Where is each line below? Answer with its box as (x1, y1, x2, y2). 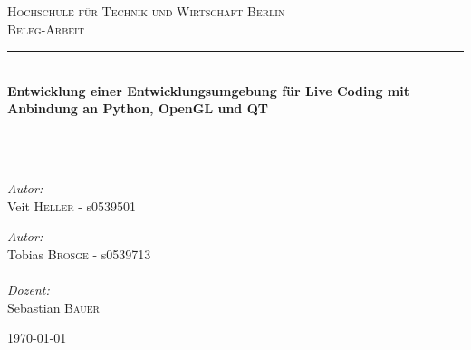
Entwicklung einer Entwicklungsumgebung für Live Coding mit (7, 81, 409, 100)
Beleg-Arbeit (7, 19, 84, 38)
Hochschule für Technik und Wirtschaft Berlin (7, 2, 285, 20)
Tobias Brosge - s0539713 (7, 244, 151, 263)
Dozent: (7, 280, 50, 299)
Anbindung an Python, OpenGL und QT (7, 99, 268, 118)
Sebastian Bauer (7, 297, 100, 316)
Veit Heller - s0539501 (7, 196, 137, 215)
